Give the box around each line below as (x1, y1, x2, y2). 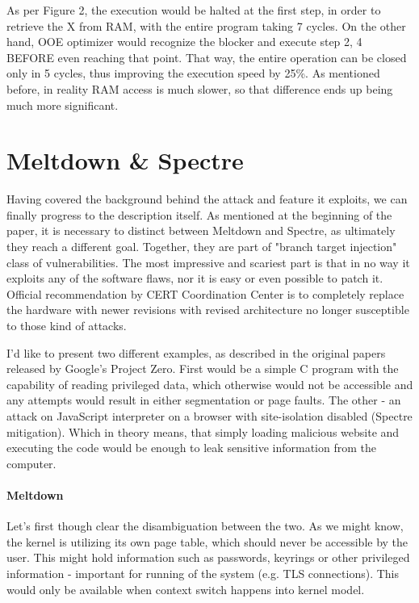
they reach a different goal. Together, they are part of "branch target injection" (6, 238, 397, 255)
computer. (6, 454, 57, 471)
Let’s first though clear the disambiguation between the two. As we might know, (6, 517, 404, 534)
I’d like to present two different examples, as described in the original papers (6, 344, 386, 361)
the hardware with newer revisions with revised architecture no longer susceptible (6, 301, 409, 318)
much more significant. (6, 96, 119, 113)
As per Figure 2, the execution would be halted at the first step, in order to (6, 2, 381, 18)
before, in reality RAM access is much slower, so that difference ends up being (6, 80, 393, 97)
